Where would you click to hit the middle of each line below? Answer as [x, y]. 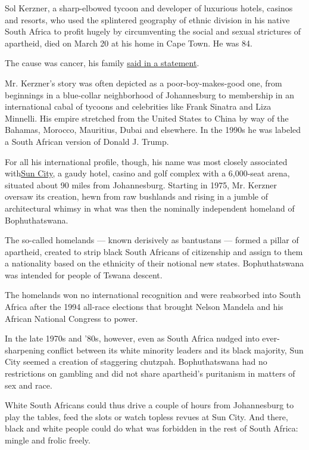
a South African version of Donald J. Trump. [87, 141]
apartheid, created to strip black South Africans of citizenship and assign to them [154, 251]
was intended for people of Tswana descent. [84, 274]
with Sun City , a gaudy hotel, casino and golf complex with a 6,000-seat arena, [147, 173]
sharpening [25, 350]
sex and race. [29, 385]
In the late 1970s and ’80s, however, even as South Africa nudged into [132, 338]
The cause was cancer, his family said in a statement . [102, 63]
